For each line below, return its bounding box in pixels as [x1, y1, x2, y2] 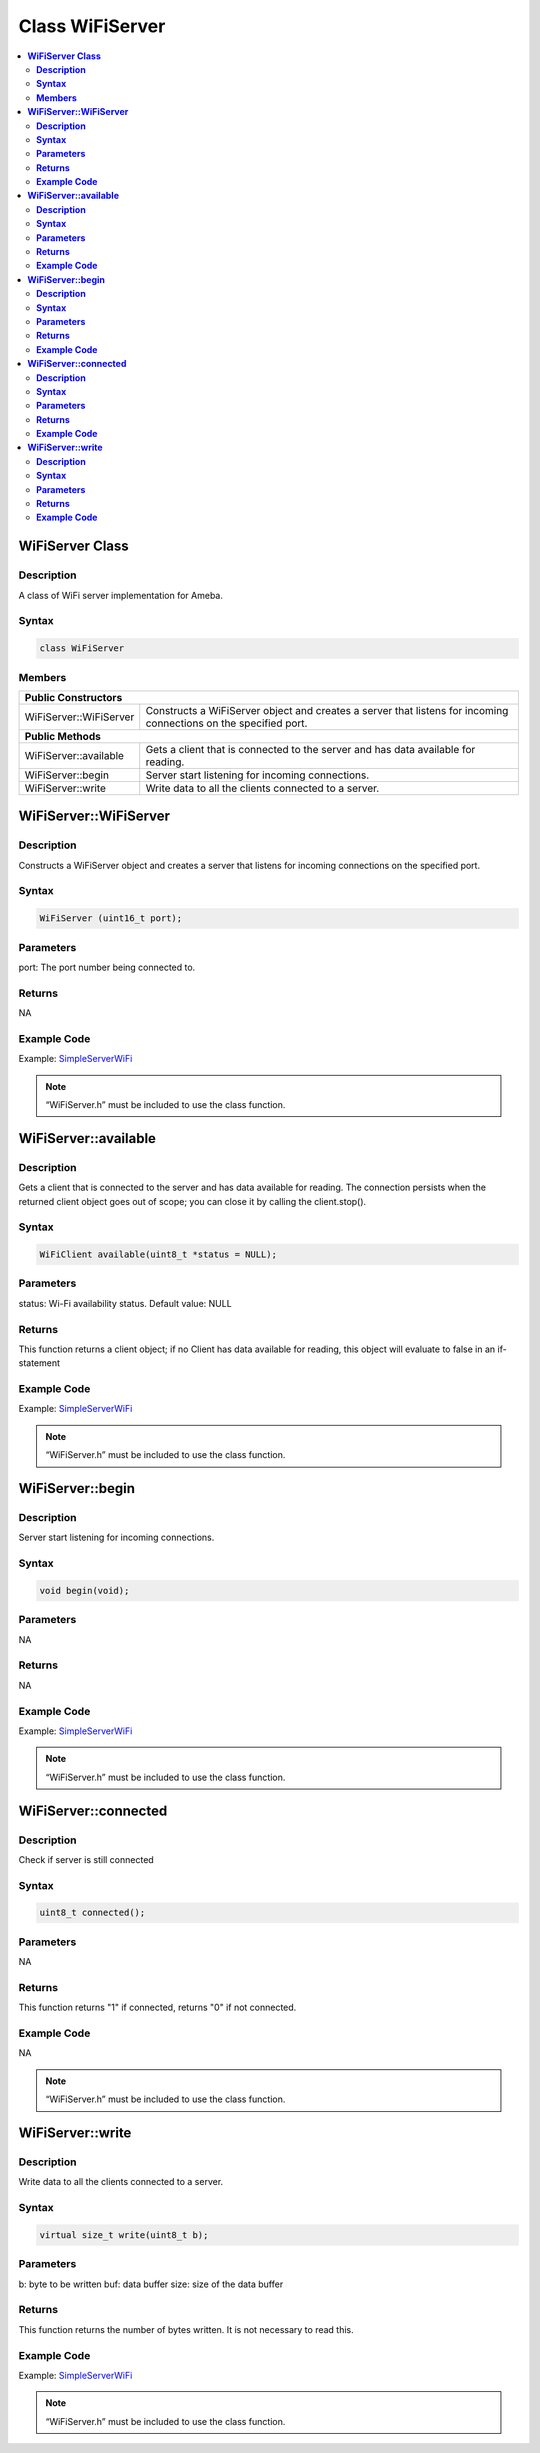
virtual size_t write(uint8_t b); [39, 2229, 209, 2240]
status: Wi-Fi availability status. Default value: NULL [18, 1297, 232, 1309]
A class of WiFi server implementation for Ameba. [18, 589, 224, 601]
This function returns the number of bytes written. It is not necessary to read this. [18, 2323, 354, 2335]
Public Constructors [24, 690, 123, 704]
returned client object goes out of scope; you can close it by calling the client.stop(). [18, 1195, 367, 1207]
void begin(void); [39, 1585, 130, 1596]
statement [18, 1357, 60, 1369]
